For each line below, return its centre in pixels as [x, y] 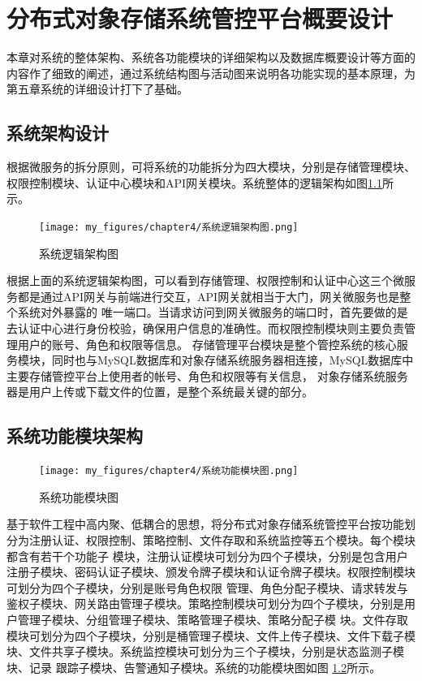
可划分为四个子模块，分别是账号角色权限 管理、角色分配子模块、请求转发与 [207, 587]
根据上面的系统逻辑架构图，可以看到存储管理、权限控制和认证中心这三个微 [205, 280]
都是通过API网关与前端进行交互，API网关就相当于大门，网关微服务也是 [209, 296]
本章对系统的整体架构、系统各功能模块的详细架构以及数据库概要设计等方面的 [211, 57]
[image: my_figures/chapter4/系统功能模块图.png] [169, 471]
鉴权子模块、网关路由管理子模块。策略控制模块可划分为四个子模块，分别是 [205, 603]
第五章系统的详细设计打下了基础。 [97, 89]
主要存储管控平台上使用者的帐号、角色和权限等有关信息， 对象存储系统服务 [207, 375]
